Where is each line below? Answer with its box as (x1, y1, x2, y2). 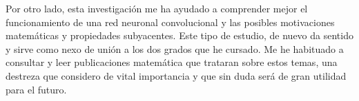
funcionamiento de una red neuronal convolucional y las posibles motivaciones (6, 14, 335, 29)
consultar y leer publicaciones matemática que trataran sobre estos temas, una (6, 55, 338, 69)
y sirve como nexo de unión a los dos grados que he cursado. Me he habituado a (6, 41, 344, 56)
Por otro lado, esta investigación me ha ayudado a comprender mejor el (6, 1, 308, 15)
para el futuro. (6, 82, 67, 96)
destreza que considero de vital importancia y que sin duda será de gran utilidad (6, 68, 347, 82)
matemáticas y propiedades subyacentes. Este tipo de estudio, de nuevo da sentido (6, 28, 353, 43)
